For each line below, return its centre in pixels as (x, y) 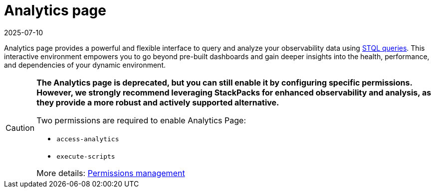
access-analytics (88, 139)
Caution (20, 128)
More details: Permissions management (111, 173)
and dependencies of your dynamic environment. (85, 65)
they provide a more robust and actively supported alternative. (158, 102)
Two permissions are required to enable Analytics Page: (141, 120)
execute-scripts (86, 156)
